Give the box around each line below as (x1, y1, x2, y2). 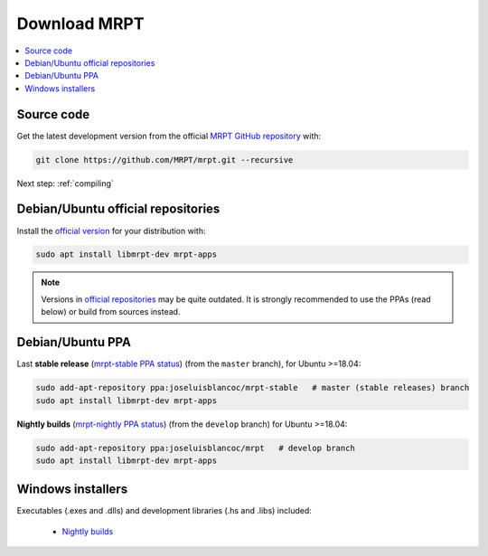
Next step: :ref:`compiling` (16, 177, 115, 189)
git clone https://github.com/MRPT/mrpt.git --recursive (35, 155, 294, 165)
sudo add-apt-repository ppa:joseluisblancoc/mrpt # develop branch (35, 443, 356, 453)
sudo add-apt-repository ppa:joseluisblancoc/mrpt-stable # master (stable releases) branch (35, 382, 470, 393)
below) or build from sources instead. (41, 306, 181, 317)
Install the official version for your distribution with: (16, 225, 206, 236)
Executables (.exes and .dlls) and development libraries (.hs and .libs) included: (16, 505, 312, 516)
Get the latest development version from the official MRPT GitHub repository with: (16, 130, 322, 141)
